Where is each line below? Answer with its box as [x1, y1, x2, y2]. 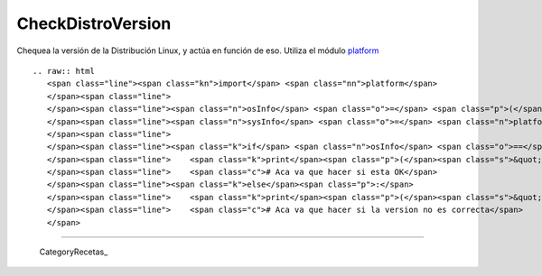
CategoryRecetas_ [39, 246, 108, 257]
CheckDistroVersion [16, 14, 172, 33]
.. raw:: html [33, 66, 95, 76]
